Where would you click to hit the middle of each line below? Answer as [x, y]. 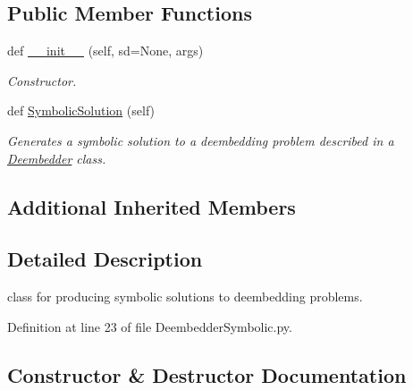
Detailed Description [105, 259]
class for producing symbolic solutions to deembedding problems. [185, 297]
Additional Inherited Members [152, 206]
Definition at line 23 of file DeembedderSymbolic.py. [150, 326]
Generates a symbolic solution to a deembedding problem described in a [201, 140]
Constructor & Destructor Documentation [207, 374]
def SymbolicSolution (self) [81, 110]
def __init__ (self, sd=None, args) [105, 51]
